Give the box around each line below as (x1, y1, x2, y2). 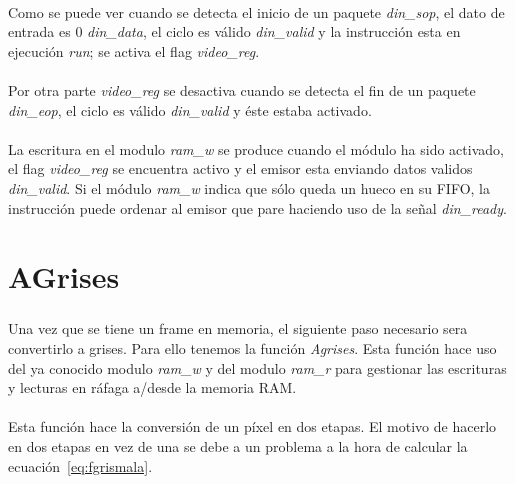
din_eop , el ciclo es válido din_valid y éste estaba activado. (8, 99, 372, 120)
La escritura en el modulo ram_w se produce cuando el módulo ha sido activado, (8, 138, 504, 159)
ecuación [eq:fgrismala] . (8, 455, 153, 476)
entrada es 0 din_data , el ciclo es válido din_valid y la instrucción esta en (8, 21, 461, 42)
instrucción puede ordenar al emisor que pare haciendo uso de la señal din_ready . (8, 197, 507, 218)
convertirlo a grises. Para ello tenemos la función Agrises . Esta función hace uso (8, 338, 497, 359)
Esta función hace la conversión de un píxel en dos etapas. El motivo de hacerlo (8, 416, 497, 437)
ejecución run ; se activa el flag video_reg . (8, 40, 260, 61)
